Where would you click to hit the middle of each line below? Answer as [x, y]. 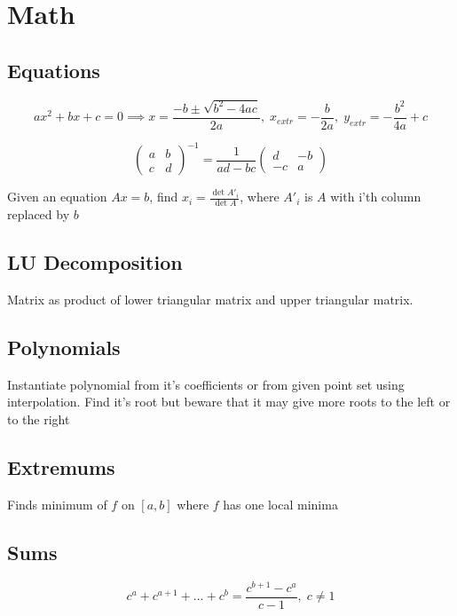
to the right [39, 419]
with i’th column [376, 197]
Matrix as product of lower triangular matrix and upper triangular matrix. [210, 300]
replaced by [39, 214]
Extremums [61, 467]
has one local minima [280, 504]
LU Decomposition [95, 262]
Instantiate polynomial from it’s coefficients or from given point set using [206, 384]
